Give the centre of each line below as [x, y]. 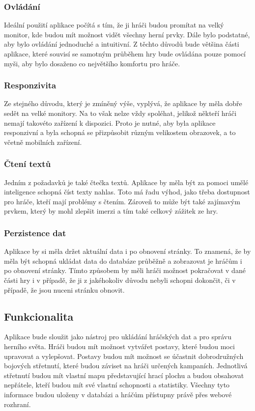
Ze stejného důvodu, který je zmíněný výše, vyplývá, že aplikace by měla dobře [123, 103]
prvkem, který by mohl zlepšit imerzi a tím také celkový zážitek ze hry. [111, 211]
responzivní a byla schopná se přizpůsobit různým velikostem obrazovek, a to [120, 132]
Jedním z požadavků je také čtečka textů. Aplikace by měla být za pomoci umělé [126, 182]
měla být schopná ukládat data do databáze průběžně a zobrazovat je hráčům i [123, 260]
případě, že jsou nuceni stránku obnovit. [64, 289]
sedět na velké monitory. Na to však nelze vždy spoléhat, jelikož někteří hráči [120, 113]
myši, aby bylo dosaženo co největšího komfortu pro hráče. [92, 63]
